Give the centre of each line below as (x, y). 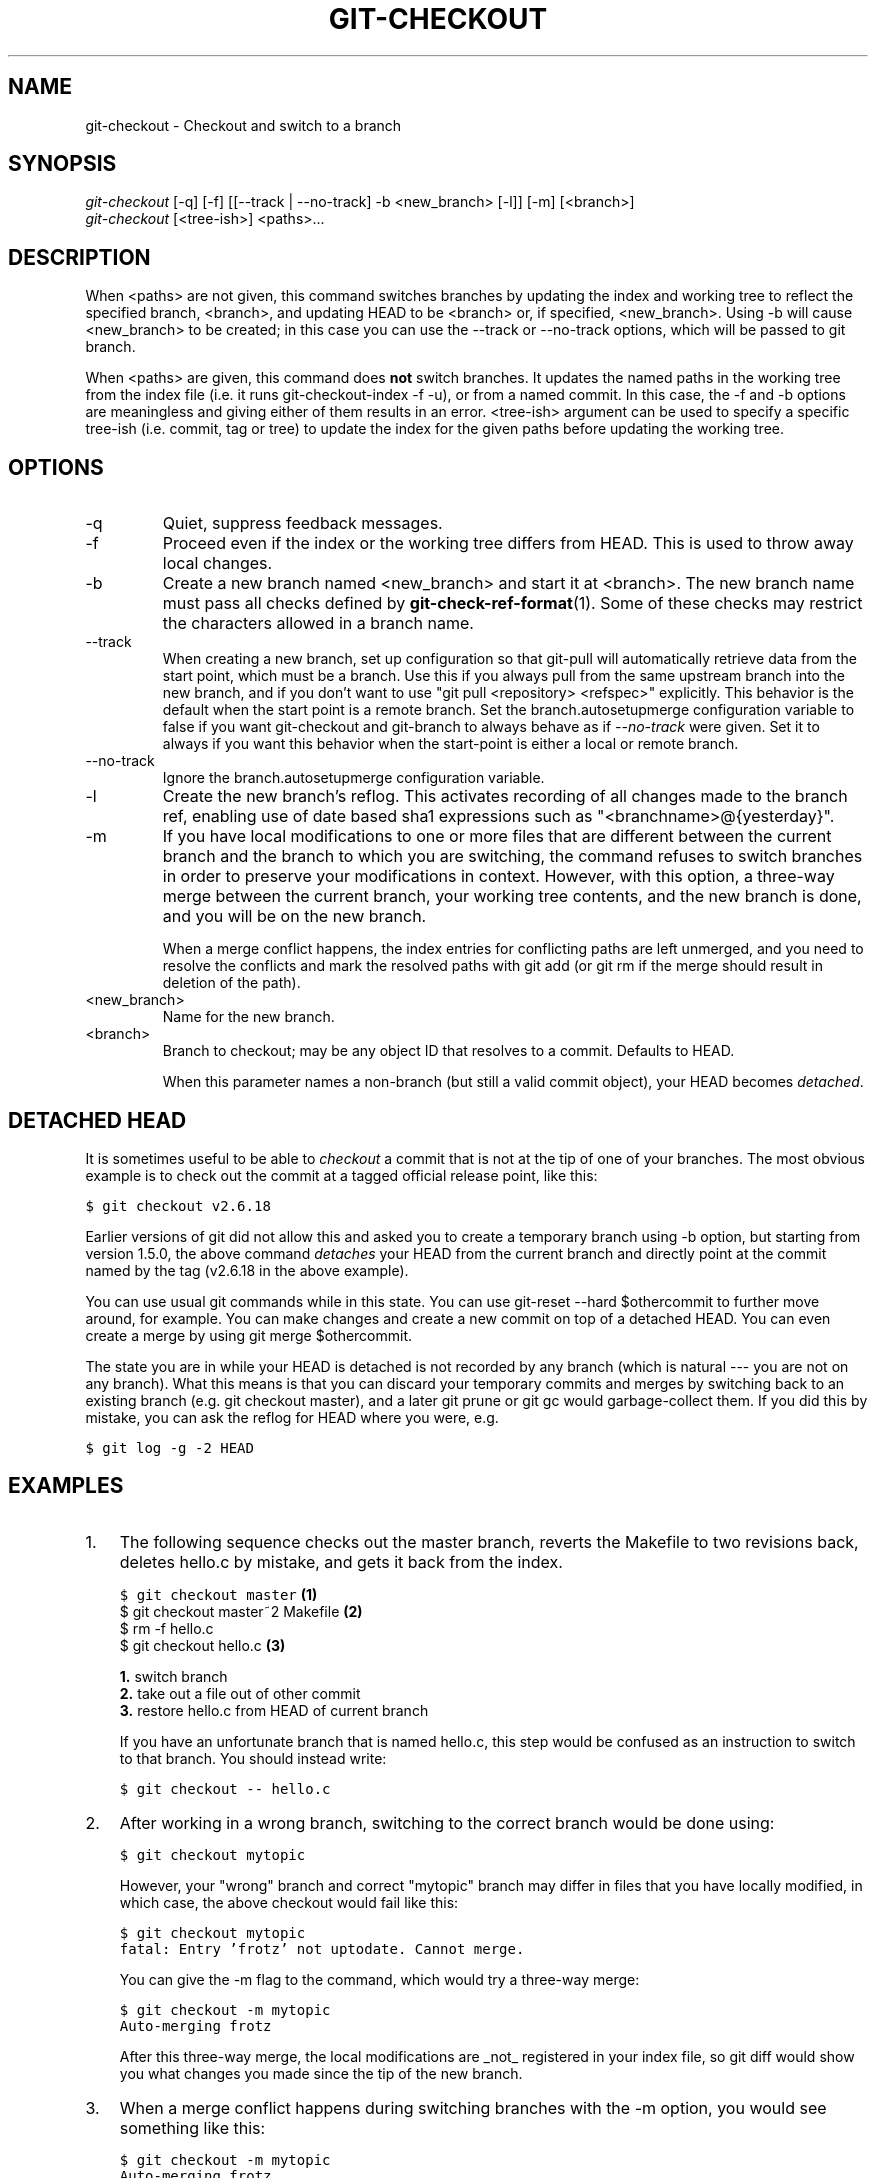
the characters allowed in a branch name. (318, 623)
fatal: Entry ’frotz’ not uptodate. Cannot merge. (322, 1948)
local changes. (217, 563)
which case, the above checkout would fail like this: (289, 1902)
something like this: (192, 2127)
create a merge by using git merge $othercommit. (249, 1335)
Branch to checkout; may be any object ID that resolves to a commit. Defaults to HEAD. (448, 1051)
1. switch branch (173, 1676)
